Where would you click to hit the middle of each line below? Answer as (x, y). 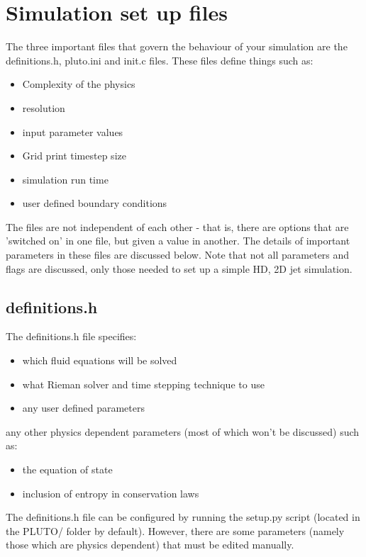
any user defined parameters (83, 408)
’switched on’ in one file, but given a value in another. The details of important (178, 241)
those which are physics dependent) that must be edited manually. (150, 545)
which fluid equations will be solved (100, 360)
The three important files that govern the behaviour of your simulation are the (177, 46)
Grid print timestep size (74, 156)
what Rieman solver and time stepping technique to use (143, 384)
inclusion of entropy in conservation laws (111, 493)
